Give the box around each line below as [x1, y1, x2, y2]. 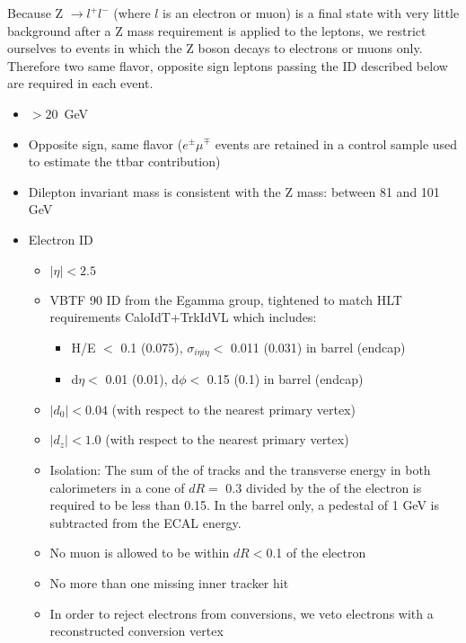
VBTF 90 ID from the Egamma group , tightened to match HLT [49, 290, 402, 308]
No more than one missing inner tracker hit [49, 573, 289, 592]
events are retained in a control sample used [215, 134, 458, 153]
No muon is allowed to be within [49, 543, 230, 562]
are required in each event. [7, 74, 154, 93]
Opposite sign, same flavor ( [28, 134, 183, 153]
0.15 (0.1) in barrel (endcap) [207, 370, 364, 388]
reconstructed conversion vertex [49, 621, 224, 640]
